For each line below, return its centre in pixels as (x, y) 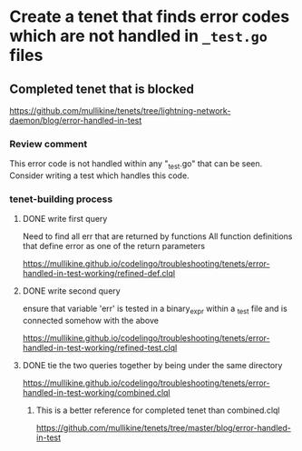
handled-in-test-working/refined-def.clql (98, 274)
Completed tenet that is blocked (102, 89)
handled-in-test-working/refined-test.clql (100, 348)
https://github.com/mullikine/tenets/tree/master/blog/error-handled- (164, 428)
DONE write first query (65, 219)
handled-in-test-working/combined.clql (96, 393)
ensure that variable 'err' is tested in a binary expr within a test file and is (155, 310)
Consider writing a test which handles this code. (99, 175)
